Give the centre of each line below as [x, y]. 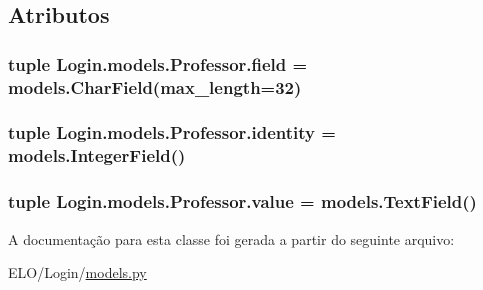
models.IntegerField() [97, 155]
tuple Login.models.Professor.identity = [172, 132]
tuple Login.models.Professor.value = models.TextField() [242, 201]
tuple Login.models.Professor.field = [158, 63]
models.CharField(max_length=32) [155, 86]
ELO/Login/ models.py [77, 272]
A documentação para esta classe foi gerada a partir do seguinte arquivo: [231, 238]
